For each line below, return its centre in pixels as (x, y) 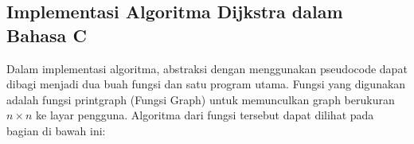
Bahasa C (47, 35)
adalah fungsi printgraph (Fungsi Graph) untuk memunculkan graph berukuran (201, 99)
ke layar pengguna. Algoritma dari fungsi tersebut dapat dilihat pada (205, 115)
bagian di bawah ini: (56, 130)
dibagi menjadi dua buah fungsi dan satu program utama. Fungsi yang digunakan (206, 84)
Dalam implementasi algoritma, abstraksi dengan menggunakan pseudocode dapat (207, 68)
